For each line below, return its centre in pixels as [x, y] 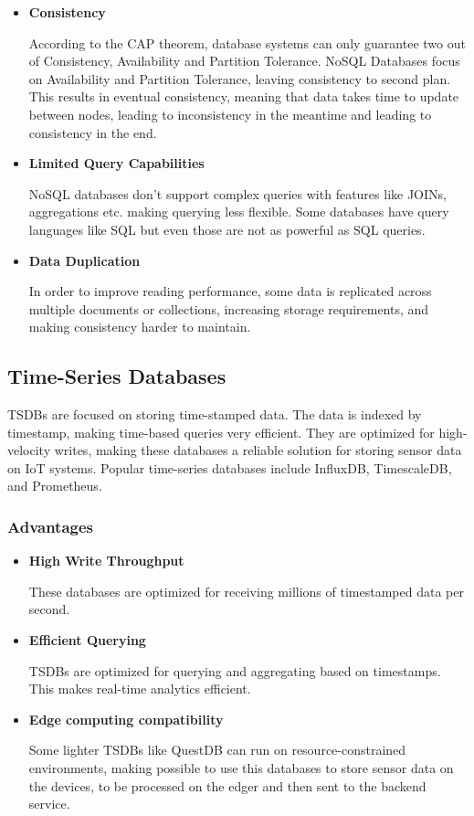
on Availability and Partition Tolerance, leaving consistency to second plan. [240, 78]
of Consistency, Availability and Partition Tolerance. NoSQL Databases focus [244, 61]
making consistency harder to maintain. [140, 327]
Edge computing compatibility [126, 719]
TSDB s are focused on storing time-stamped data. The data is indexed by [215, 414]
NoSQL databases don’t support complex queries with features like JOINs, [237, 193]
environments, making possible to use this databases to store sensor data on [241, 768]
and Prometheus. [55, 486]
